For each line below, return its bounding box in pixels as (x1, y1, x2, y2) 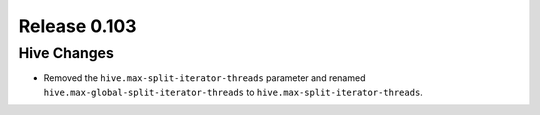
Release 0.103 (18, 15, 137, 37)
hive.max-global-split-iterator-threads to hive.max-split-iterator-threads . (43, 86, 424, 98)
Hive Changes (18, 44, 114, 62)
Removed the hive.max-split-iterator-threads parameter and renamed (43, 72, 366, 84)
